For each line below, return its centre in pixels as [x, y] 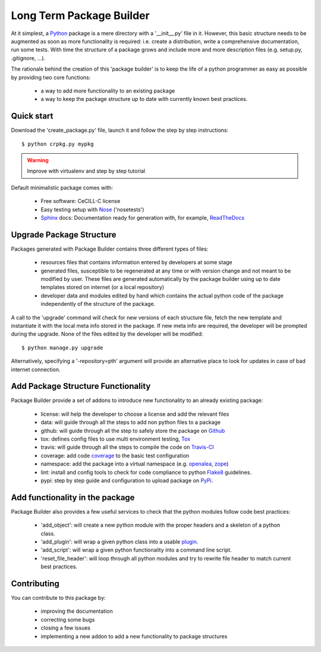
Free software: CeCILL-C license [81, 201]
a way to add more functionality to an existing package [108, 91]
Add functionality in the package [73, 497]
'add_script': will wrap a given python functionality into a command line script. [136, 550]
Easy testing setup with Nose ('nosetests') [92, 209]
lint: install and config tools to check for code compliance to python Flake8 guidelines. [146, 472]
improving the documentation [77, 611]
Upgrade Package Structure [64, 235]
